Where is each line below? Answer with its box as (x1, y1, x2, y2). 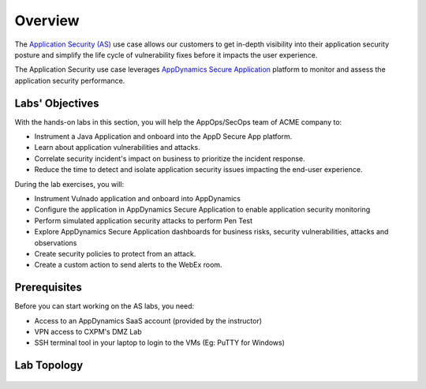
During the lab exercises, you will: (14, 179, 125, 189)
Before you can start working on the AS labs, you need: (14, 301, 195, 311)
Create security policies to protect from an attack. (34, 249, 196, 258)
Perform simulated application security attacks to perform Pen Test (34, 215, 252, 225)
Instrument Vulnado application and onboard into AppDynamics (34, 193, 241, 203)
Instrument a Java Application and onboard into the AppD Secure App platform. (34, 132, 293, 141)
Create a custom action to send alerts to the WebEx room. (34, 260, 222, 270)
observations (34, 238, 77, 248)
